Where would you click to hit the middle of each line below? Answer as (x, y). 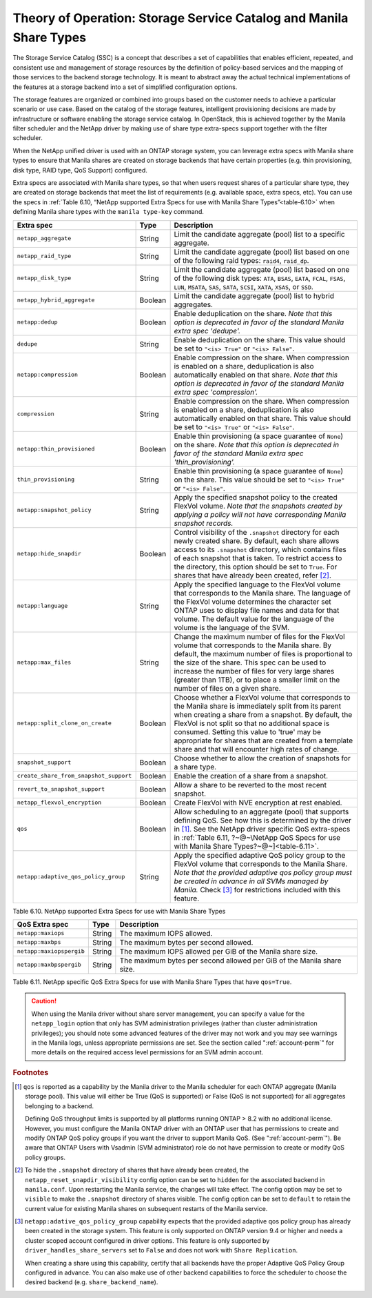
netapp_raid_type (44, 256)
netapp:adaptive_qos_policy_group (71, 877)
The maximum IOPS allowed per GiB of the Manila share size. (219, 951)
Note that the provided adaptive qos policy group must (263, 872)
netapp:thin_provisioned (56, 449)
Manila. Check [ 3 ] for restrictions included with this (257, 889)
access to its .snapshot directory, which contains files (260, 549)
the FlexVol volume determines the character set (253, 602)
